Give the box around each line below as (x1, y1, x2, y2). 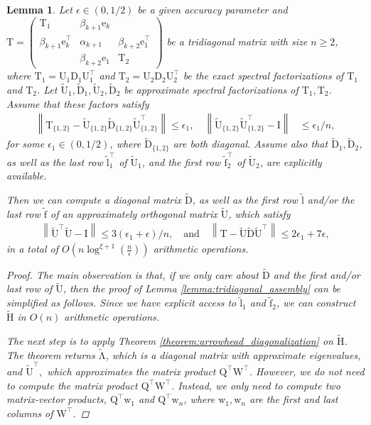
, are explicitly (259, 154, 322, 169)
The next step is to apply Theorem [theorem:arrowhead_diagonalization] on (6, 333, 333, 348)
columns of (6, 405, 53, 420)
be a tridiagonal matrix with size (166, 33, 308, 48)
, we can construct (276, 295, 356, 310)
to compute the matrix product (6, 377, 138, 392)
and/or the (307, 192, 355, 207)
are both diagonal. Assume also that (173, 136, 328, 151)
